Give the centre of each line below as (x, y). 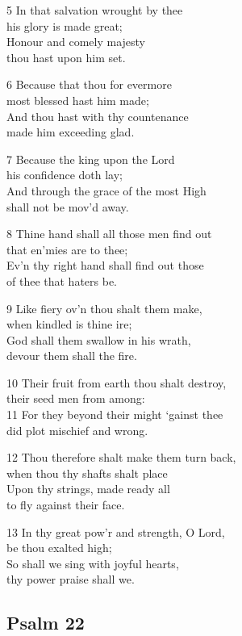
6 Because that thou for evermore (89, 84)
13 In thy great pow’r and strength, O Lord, (116, 531)
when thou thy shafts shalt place (87, 473)
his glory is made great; (65, 25)
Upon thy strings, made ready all (88, 489)
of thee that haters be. (62, 280)
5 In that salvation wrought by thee (95, 10)
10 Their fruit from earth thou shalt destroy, (117, 382)
